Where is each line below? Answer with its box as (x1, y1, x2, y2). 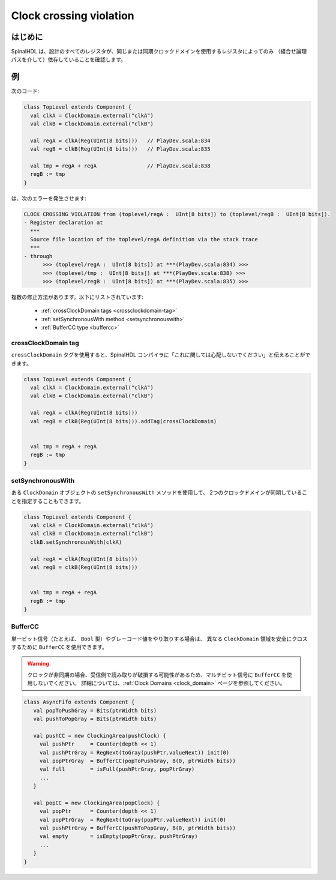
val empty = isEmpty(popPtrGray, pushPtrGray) (39, 833, 198, 840)
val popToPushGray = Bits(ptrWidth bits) (33, 707, 157, 714)
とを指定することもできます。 (11, 497, 85, 504)
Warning (27, 660, 49, 668)
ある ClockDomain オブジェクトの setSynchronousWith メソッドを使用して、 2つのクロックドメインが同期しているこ (11, 489, 308, 496)
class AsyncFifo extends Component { (23, 699, 135, 705)
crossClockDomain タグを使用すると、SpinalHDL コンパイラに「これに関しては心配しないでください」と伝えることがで (11, 351, 311, 358)
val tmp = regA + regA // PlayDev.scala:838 (30, 163, 211, 169)
